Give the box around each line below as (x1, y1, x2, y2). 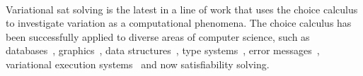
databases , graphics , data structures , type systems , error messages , (6, 43, 320, 58)
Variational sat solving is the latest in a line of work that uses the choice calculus (6, 1, 358, 16)
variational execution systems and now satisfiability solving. (6, 56, 270, 71)
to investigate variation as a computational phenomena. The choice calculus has (6, 15, 352, 30)
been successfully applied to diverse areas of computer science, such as (6, 29, 310, 44)
